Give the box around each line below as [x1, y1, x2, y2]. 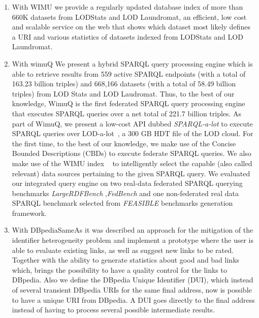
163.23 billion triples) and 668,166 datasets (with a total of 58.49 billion [12, 78, 236, 89]
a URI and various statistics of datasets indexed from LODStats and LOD [12, 31, 243, 42]
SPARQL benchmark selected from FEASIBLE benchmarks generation [12, 198, 233, 208]
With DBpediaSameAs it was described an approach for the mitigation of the [12, 225, 253, 235]
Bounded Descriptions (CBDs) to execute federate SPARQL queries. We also [12, 148, 251, 158]
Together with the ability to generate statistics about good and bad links [12, 255, 240, 265]
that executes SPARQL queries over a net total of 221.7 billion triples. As [12, 108, 242, 118]
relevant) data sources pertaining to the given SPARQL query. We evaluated [12, 168, 250, 178]
